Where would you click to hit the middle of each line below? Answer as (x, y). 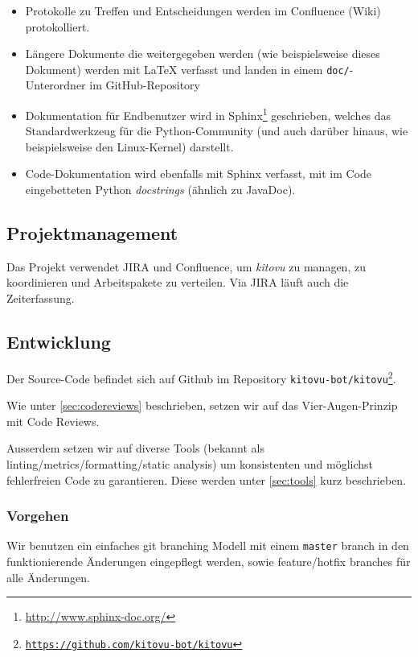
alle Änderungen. (48, 577)
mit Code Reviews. (53, 421)
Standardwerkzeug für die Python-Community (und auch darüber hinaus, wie (217, 131)
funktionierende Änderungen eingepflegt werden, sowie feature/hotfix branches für (209, 561)
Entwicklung (59, 342)
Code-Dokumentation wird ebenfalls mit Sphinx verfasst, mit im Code (199, 174)
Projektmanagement (92, 233)
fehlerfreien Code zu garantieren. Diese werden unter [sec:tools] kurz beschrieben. (207, 479)
